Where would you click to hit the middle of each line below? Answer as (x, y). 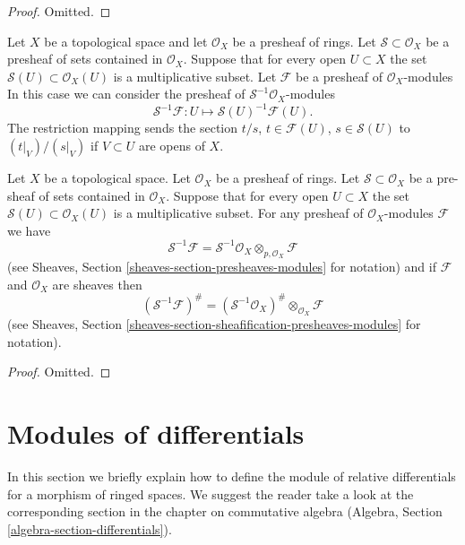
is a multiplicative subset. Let (195, 76)
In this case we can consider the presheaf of (126, 94)
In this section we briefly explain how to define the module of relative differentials (232, 476)
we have (29, 230)
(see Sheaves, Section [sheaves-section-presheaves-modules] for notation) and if (222, 267)
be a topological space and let (126, 41)
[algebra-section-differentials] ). (90, 528)
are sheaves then (97, 284)
